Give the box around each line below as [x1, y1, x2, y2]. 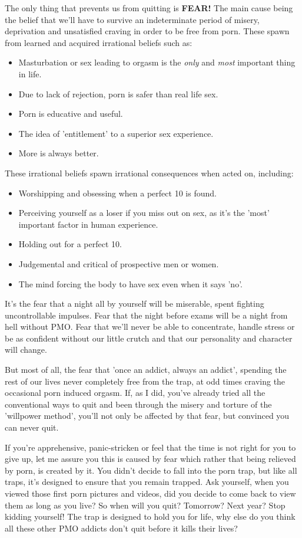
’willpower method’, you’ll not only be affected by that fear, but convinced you [5, 409, 290, 422]
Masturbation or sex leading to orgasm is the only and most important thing [18, 56, 296, 68]
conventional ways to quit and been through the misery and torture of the [5, 398, 272, 410]
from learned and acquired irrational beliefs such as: [5, 36, 193, 48]
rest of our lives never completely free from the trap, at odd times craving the [5, 375, 286, 387]
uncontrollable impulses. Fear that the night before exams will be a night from [5, 309, 288, 321]
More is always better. [18, 147, 99, 159]
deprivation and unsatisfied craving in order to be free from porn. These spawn [5, 25, 290, 37]
